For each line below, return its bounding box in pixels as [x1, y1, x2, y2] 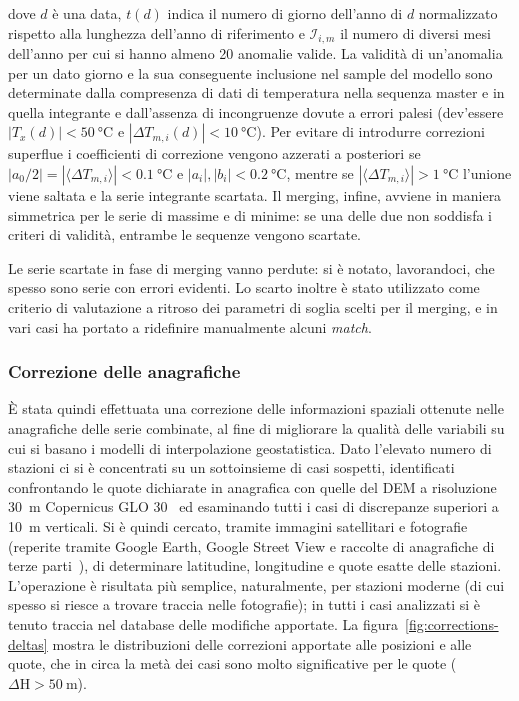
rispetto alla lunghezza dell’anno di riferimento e [8, 22, 305, 43]
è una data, [52, 3, 122, 23]
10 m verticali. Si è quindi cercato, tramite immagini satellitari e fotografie [8, 515, 468, 536]
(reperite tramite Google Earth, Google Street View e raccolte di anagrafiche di [8, 535, 495, 556]
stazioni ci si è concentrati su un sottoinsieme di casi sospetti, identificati [8, 457, 455, 478]
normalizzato [418, 3, 498, 23]
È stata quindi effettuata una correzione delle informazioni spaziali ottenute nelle [8, 398, 504, 419]
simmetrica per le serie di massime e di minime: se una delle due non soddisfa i [8, 204, 492, 225]
